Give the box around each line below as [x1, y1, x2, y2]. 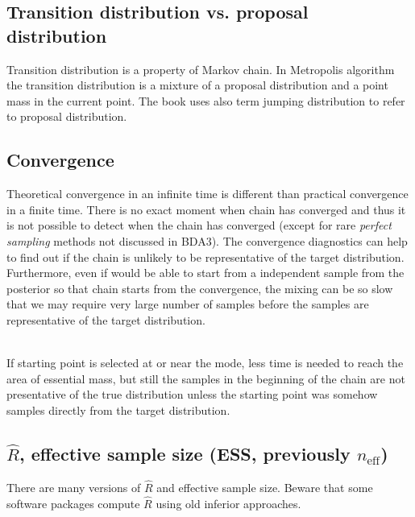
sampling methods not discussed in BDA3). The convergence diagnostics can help [6, 232, 408, 249]
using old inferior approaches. [156, 494, 301, 511]
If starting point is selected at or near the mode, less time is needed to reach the [6, 354, 404, 371]
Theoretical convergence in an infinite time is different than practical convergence [6, 185, 409, 202]
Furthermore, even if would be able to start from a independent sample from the [6, 264, 405, 281]
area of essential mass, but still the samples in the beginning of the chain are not [6, 370, 405, 387]
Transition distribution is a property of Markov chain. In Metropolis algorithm [6, 60, 395, 77]
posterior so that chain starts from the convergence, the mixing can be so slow [6, 279, 393, 296]
